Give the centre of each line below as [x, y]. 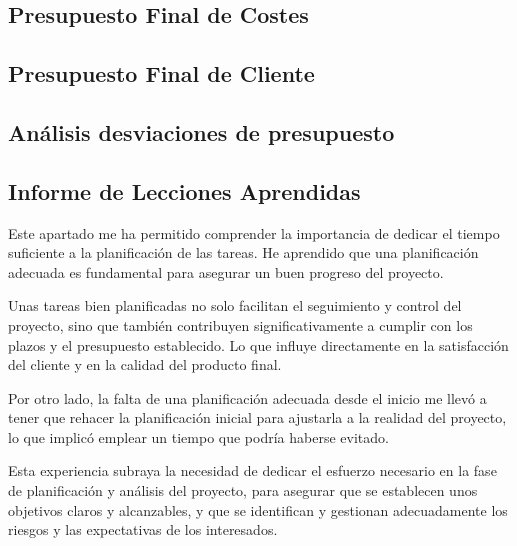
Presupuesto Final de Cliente [161, 73]
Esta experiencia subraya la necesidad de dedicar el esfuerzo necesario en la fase [252, 470]
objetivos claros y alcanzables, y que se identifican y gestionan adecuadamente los [258, 509]
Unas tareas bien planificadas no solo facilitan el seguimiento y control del [235, 305]
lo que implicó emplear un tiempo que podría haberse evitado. [198, 436]
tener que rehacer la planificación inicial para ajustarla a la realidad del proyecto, [257, 417]
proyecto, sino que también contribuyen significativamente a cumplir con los [240, 324]
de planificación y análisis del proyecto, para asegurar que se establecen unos [243, 490]
